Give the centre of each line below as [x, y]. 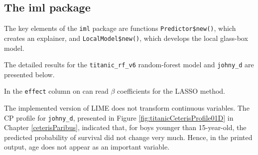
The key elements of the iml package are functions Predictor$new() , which [120, 28]
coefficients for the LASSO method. [171, 91]
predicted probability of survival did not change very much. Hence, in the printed [128, 137]
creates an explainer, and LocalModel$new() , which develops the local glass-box [126, 38]
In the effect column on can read [56, 91]
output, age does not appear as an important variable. [87, 147]
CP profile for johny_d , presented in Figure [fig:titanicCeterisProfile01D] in [119, 117]
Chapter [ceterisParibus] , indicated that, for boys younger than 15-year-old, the [125, 127]
